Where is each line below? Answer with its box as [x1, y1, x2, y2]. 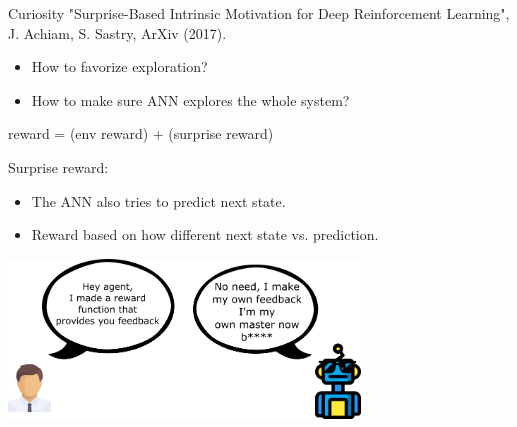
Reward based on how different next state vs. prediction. [31, 224, 379, 245]
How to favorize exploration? [31, 56, 208, 77]
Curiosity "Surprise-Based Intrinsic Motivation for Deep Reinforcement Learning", [8, 3, 510, 23]
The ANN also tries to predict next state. [31, 190, 286, 211]
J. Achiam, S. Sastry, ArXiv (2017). [8, 22, 227, 43]
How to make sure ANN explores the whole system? [31, 89, 350, 110]
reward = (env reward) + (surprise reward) [8, 123, 274, 144]
